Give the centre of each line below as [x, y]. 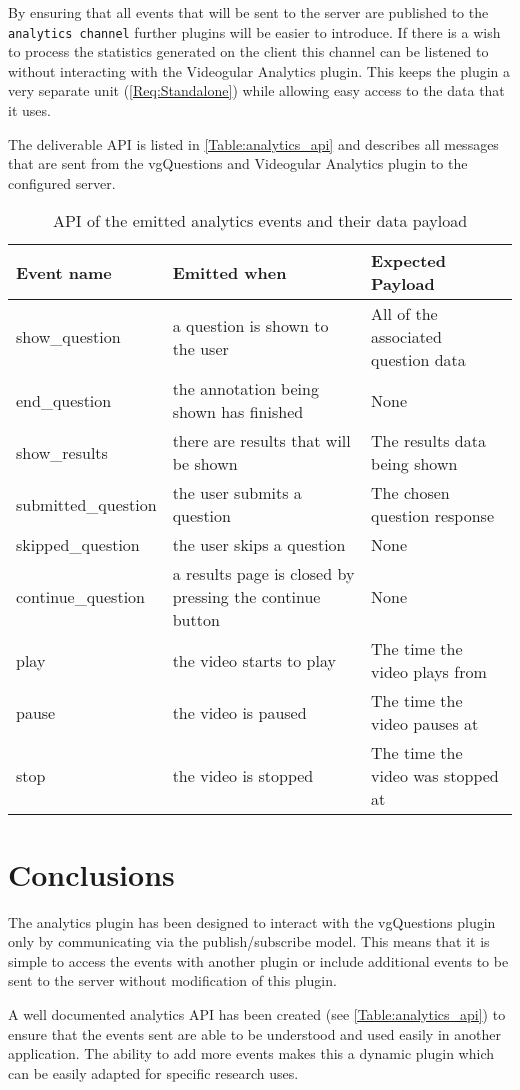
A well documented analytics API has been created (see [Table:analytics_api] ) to [257, 1013]
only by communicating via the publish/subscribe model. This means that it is [249, 941]
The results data [428, 441]
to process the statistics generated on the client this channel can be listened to [248, 51]
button [196, 620]
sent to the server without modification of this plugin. [172, 980]
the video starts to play [254, 660]
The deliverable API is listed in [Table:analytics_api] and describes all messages [253, 143]
